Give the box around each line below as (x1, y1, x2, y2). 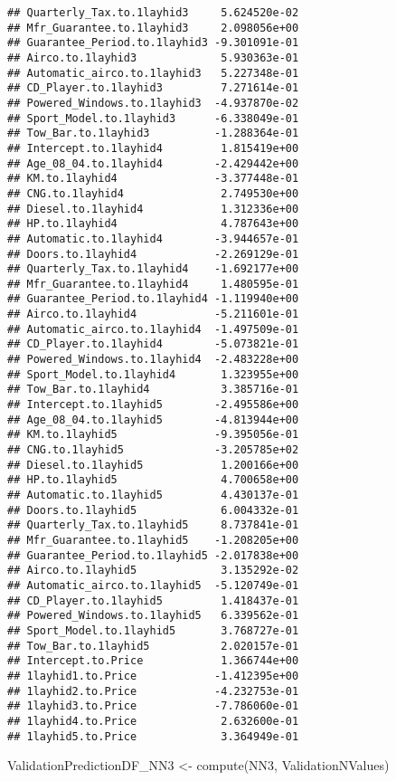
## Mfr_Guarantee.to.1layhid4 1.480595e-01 (7, 277, 299, 290)
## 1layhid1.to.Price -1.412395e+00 (7, 669, 299, 682)
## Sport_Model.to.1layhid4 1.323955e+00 (7, 367, 299, 381)
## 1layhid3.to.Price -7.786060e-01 (7, 700, 299, 713)
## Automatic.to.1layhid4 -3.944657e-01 (7, 232, 299, 245)
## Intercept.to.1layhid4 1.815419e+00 (7, 141, 299, 155)
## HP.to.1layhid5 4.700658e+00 (7, 473, 299, 487)
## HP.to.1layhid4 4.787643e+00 (7, 217, 299, 231)
